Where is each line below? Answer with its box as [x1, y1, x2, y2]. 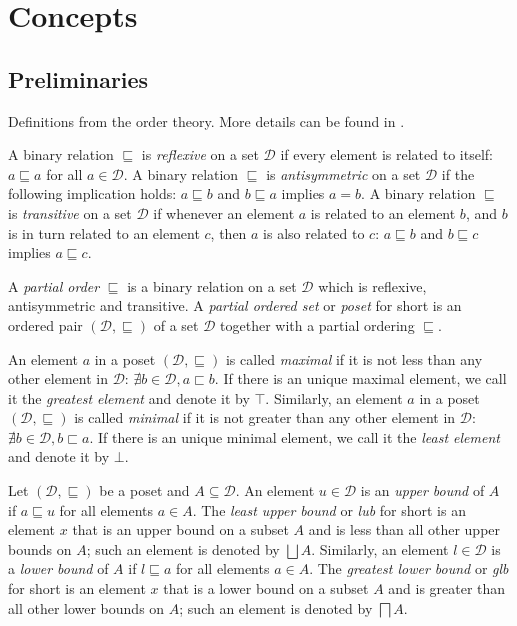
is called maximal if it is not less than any [225, 348, 483, 369]
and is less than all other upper [308, 519, 501, 540]
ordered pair [8, 314, 83, 335]
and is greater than [388, 578, 506, 599]
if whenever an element [153, 202, 295, 223]
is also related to [263, 222, 365, 243]
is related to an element [310, 202, 456, 223]
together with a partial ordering [220, 314, 415, 335]
